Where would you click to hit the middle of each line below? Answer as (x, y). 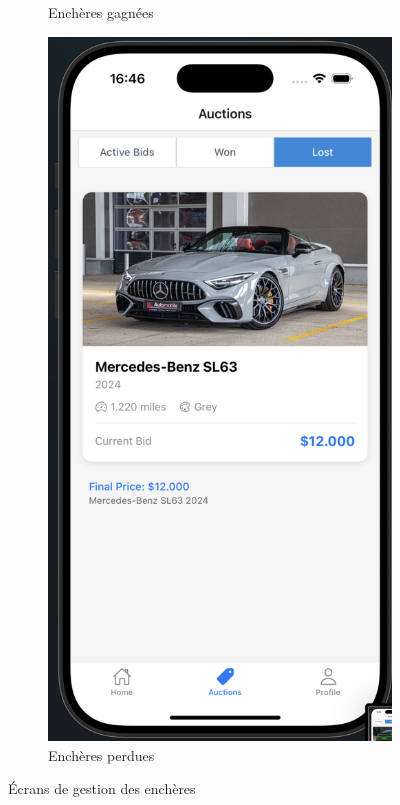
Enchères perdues (101, 754)
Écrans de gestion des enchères (102, 788)
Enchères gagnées (101, 12)
